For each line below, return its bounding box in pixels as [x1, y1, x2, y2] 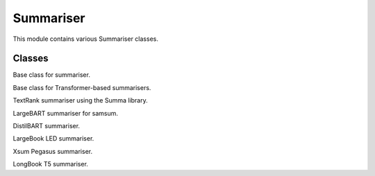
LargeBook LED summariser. [12, 134, 94, 143]
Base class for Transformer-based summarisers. [12, 83, 151, 91]
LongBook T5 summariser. [12, 160, 88, 168]
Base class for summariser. [12, 71, 90, 79]
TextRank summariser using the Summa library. [12, 96, 149, 105]
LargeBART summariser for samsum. [12, 109, 118, 117]
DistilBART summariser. [12, 122, 80, 130]
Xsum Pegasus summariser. [12, 147, 93, 155]
